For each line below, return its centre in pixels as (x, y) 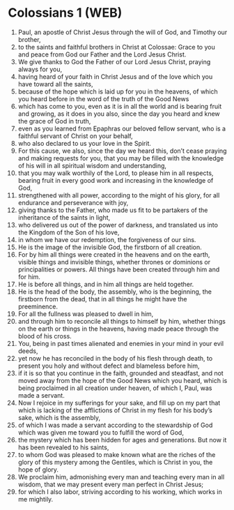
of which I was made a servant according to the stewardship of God (115, 425)
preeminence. (38, 306)
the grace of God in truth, (54, 121)
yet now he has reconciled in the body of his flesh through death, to (115, 358)
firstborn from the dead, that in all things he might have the (102, 299)
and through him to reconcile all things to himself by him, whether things (122, 321)
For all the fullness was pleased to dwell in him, (86, 314)
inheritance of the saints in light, (64, 217)
